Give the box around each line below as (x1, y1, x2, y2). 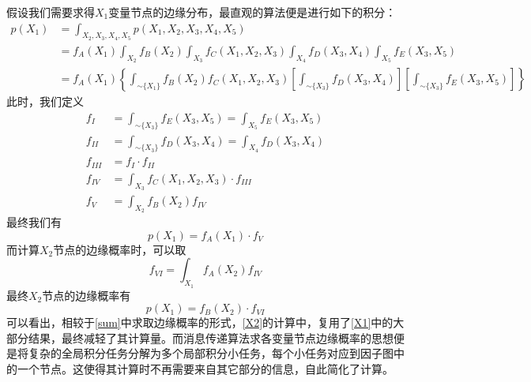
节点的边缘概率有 (42, 286, 131, 303)
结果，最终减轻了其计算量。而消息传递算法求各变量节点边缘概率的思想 (28, 329, 394, 346)
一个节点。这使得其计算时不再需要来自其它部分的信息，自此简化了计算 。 (17, 361, 394, 377)
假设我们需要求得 (6, 4, 95, 20)
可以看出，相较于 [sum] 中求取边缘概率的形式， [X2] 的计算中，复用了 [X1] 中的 (6, 314, 394, 331)
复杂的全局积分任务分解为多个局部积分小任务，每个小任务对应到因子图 (28, 345, 394, 361)
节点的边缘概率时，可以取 (53, 241, 186, 257)
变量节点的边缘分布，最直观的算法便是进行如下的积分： (108, 4, 397, 20)
